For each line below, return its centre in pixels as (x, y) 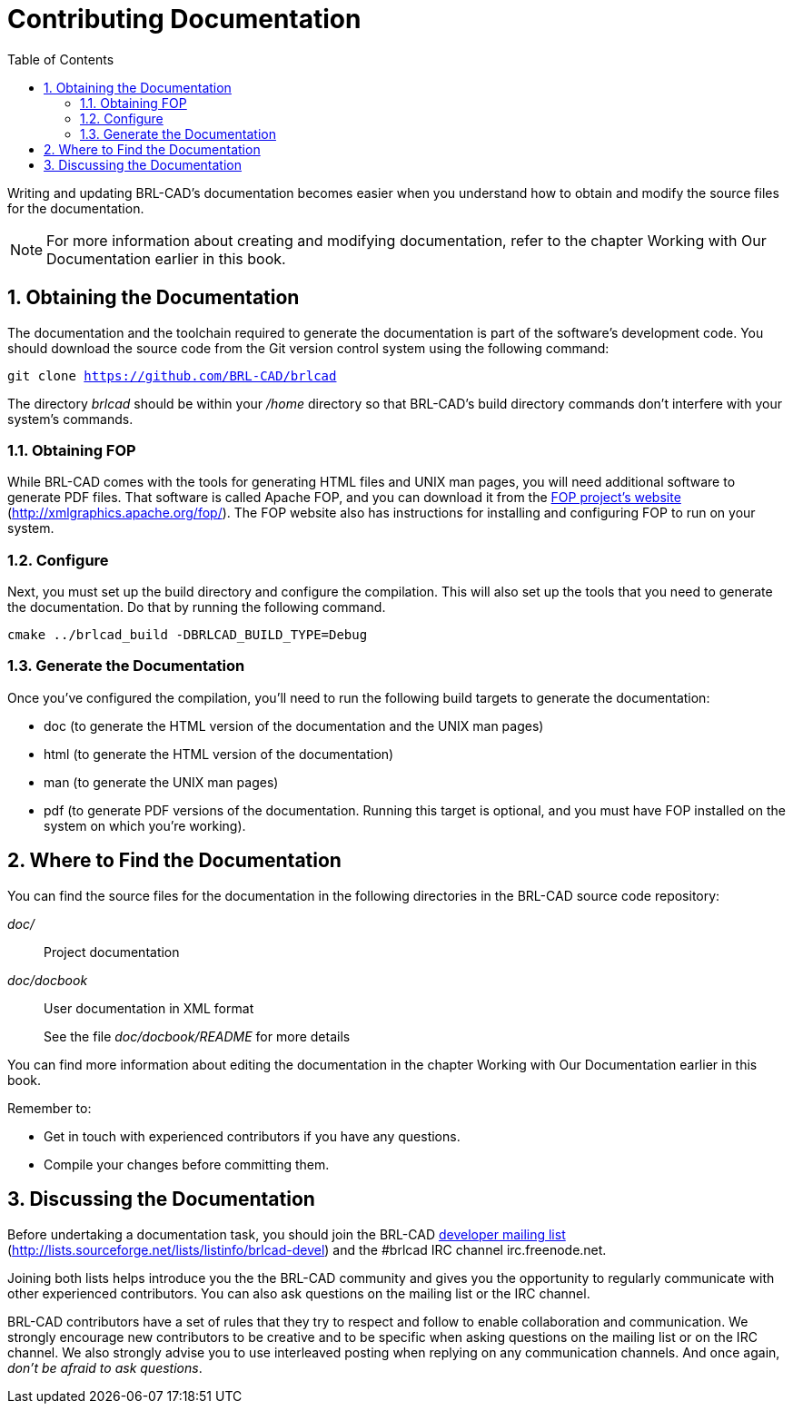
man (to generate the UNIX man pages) (161, 782)
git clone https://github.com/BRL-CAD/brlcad (172, 375)
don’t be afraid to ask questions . (105, 1367)
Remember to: (50, 1108)
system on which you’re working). (145, 825)
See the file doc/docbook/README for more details (197, 1036)
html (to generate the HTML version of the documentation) (219, 754)
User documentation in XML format (149, 1008)
